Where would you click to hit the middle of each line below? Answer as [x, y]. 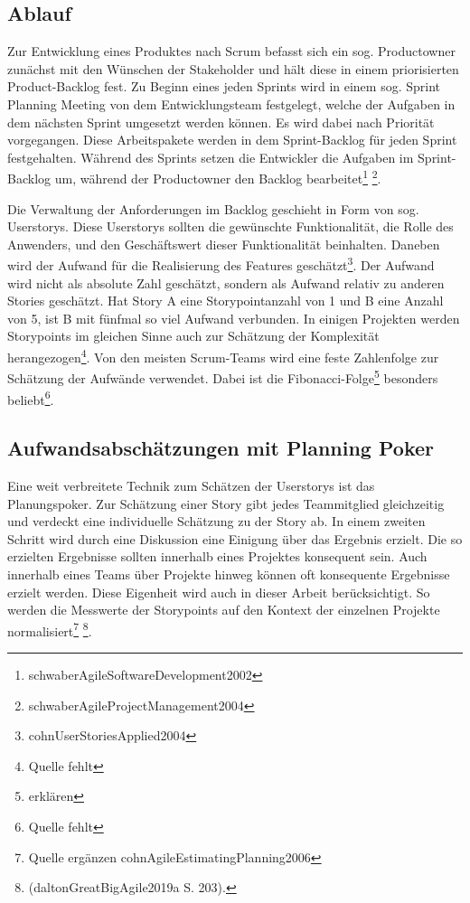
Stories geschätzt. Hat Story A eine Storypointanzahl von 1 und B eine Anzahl [226, 301]
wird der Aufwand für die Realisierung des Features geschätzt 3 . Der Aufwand [221, 264]
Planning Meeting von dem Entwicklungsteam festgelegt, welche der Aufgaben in [231, 103]
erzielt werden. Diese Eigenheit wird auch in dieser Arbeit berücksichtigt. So [219, 592]
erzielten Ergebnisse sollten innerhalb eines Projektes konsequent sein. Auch [217, 556]
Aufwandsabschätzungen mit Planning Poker [221, 448]
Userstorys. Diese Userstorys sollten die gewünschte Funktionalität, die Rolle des [230, 226]
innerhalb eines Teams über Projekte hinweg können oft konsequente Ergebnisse [229, 574]
